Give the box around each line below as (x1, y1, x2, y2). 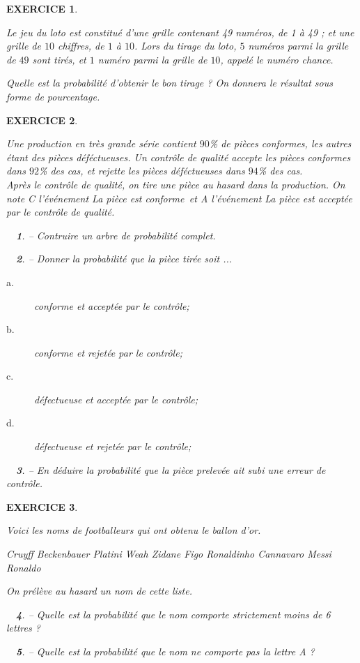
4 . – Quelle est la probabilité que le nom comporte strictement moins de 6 (16, 606, 331, 621)
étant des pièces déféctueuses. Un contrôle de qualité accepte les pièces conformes (6, 149, 351, 164)
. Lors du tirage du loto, (134, 38, 237, 53)
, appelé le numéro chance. (220, 52, 334, 66)
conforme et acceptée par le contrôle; (34, 298, 189, 313)
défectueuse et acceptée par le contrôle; (34, 392, 198, 406)
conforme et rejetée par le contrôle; (34, 345, 182, 359)
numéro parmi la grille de (97, 52, 208, 66)
